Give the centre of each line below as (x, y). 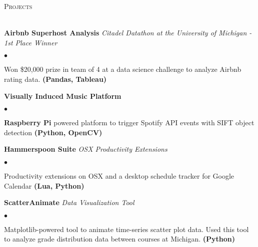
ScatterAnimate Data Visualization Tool (69, 202)
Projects (18, 6)
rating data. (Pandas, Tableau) (55, 79)
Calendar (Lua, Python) (44, 185)
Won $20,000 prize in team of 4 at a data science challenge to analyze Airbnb (123, 69)
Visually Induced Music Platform (63, 96)
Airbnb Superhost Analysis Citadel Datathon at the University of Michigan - (128, 33)
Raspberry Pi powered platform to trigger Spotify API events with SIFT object (129, 123)
